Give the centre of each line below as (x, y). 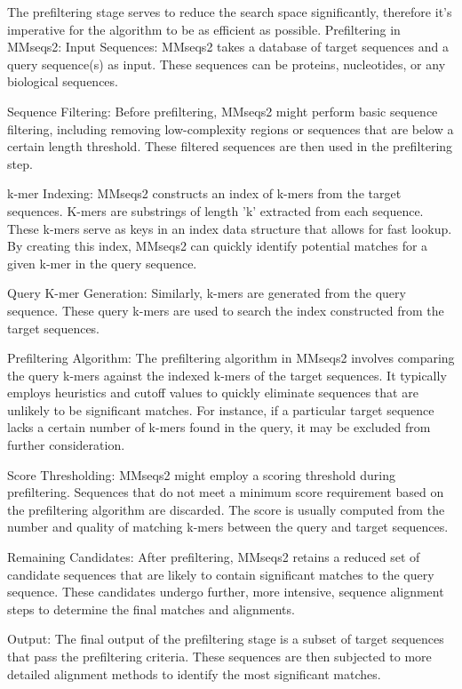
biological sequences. (63, 81)
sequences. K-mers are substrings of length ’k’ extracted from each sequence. (215, 210)
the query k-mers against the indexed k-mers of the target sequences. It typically (227, 375)
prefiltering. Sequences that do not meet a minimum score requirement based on (226, 492)
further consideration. (66, 445)
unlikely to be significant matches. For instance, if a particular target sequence (221, 409)
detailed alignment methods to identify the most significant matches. (194, 673)
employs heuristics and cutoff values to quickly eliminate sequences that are (213, 393)
